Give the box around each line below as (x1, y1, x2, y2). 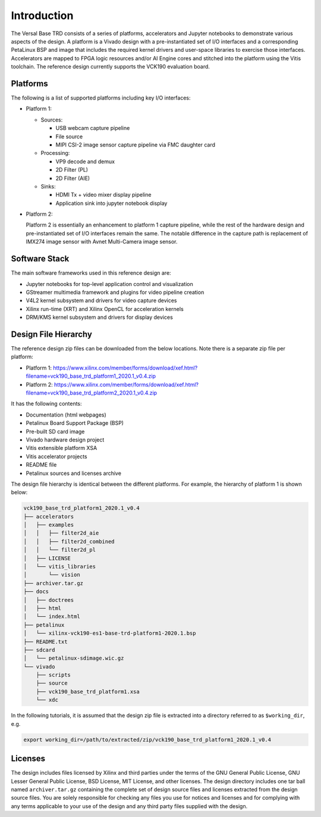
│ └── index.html (23, 613, 80, 620)
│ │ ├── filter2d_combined (23, 538, 115, 545)
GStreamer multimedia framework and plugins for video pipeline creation (26, 288, 204, 296)
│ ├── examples (23, 521, 74, 529)
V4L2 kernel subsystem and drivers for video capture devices (26, 297, 177, 304)
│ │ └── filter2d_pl (23, 546, 96, 554)
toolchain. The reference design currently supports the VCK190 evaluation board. (11, 63, 210, 70)
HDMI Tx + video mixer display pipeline (55, 191, 152, 198)
